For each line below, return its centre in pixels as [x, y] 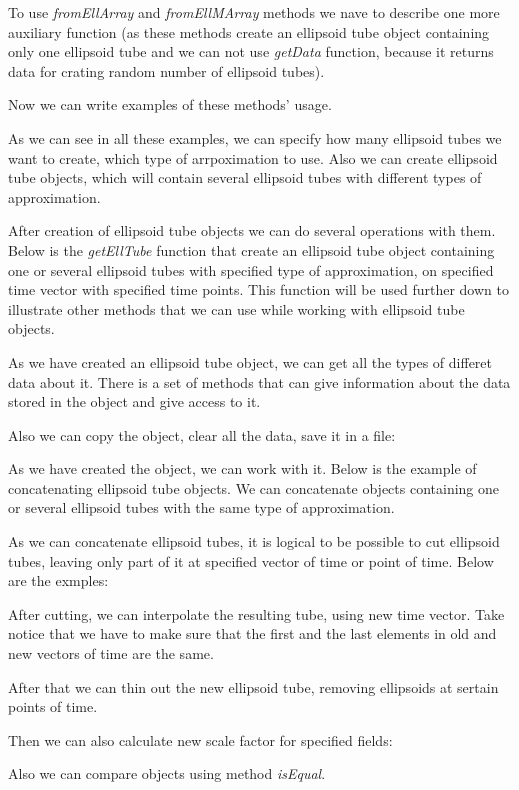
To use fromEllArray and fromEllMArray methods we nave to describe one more [254, 12]
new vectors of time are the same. [111, 653]
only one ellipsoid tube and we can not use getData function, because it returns [251, 51]
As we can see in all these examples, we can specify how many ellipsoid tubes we [255, 137]
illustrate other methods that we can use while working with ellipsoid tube [236, 308]
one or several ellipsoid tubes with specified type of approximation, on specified [251, 269]
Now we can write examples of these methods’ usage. [170, 104]
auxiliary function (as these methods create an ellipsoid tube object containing [249, 31]
